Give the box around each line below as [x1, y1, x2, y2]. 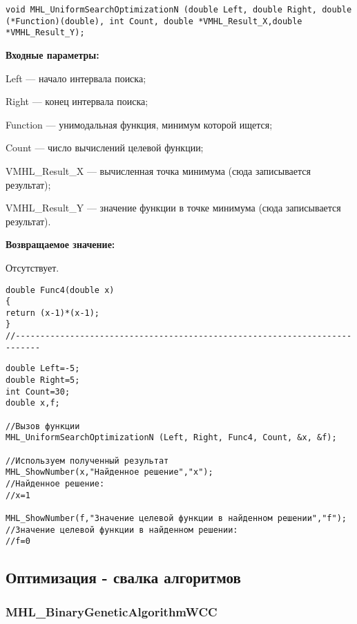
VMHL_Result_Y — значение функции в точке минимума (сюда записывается [6, 200, 341, 215]
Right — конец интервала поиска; [6, 94, 148, 108]
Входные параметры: [6, 47, 99, 62]
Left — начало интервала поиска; [6, 70, 146, 85]
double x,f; [6, 398, 60, 408]
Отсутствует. [6, 260, 59, 274]
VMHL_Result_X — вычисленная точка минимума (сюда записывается [6, 163, 311, 178]
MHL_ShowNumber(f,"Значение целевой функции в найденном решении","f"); [6, 513, 347, 523]
